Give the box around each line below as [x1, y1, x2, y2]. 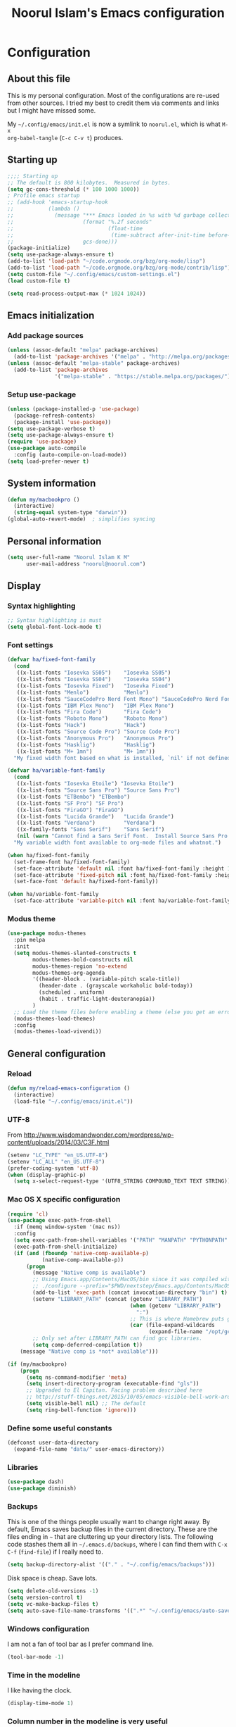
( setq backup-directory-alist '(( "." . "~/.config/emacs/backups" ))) [7, 1561, 216, 1569]
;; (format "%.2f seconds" [7, 218, 152, 225]
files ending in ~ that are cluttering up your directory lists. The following [7, 1533, 214, 1541]
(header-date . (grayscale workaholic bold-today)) [38, 983, 193, 990]
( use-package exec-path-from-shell [7, 1217, 112, 1224]
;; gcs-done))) [7, 238, 118, 245]
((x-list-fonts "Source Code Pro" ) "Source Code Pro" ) [16, 728, 181, 735]
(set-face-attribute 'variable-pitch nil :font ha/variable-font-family [13, 897, 231, 904]
